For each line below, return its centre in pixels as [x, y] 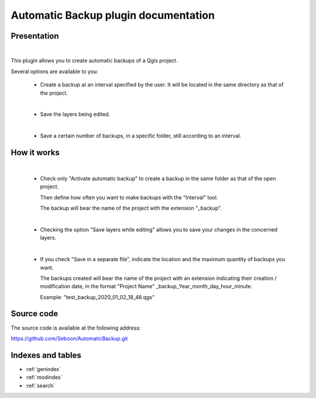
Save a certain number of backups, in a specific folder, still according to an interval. [141, 136]
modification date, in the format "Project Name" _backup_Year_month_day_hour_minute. [146, 286]
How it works [35, 153]
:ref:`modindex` [44, 378]
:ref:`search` [40, 385]
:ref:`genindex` [43, 369]
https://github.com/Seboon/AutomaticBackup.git [69, 338]
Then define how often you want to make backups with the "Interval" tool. [129, 197]
